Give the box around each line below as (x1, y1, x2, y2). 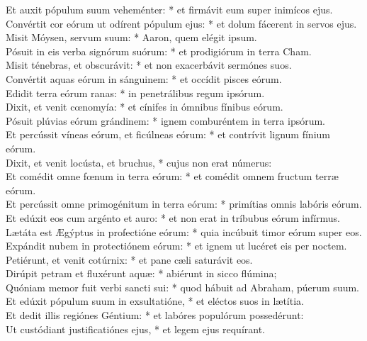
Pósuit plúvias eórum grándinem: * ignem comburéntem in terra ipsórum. (6, 113, 326, 128)
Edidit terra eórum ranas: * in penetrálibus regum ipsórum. (6, 85, 265, 100)
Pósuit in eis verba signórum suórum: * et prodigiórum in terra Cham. (6, 43, 312, 58)
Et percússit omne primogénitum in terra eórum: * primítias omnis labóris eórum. (6, 196, 362, 211)
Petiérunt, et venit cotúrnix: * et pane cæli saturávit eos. (6, 252, 253, 267)
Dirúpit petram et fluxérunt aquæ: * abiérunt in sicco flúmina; (6, 266, 277, 281)
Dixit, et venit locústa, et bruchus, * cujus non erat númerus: (6, 155, 272, 169)
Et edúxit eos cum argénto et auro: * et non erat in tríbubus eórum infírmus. (6, 210, 341, 225)
